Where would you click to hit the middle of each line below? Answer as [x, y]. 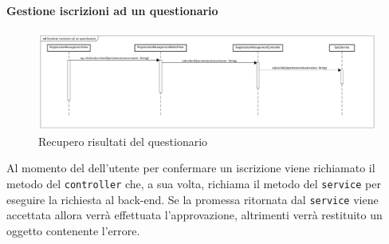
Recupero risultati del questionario [123, 141]
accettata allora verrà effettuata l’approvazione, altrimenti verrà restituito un [194, 215]
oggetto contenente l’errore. [73, 230]
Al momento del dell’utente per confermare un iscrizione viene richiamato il [191, 168]
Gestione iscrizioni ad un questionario [112, 10]
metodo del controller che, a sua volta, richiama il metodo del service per [194, 183]
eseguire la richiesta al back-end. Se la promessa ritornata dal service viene [193, 199]
